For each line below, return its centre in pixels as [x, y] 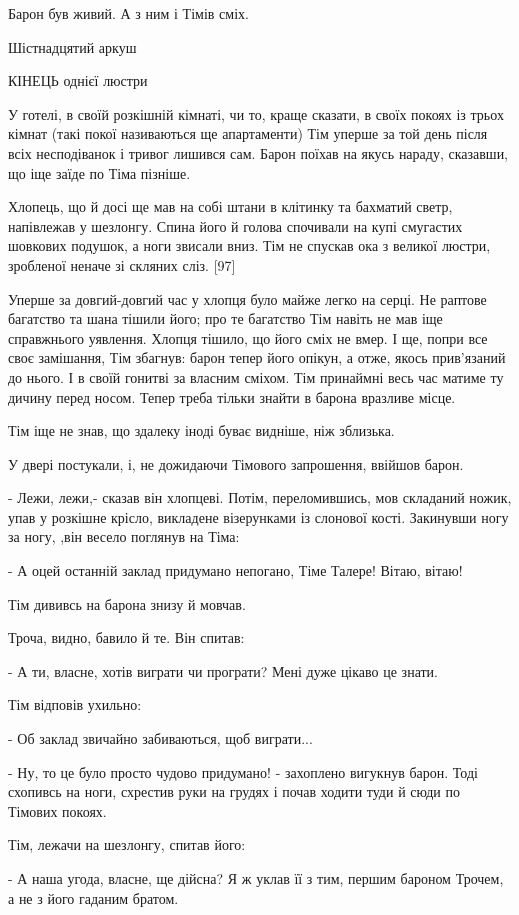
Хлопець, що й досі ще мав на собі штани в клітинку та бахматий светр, [230, 206]
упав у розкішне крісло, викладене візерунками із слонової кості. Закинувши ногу [258, 516]
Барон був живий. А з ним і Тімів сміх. [128, 13]
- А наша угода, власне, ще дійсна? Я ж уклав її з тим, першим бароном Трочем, [256, 878]
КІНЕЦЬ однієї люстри [78, 80]
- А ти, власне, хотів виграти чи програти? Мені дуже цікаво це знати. [223, 670]
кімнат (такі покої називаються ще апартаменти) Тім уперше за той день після [248, 133]
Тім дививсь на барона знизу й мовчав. [127, 603]
